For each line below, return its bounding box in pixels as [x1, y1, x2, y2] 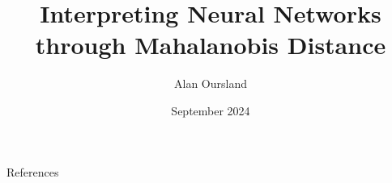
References [6, 163, 59, 180]
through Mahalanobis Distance [35, 28, 386, 61]
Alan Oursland [174, 75, 247, 92]
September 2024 [171, 102, 250, 119]
